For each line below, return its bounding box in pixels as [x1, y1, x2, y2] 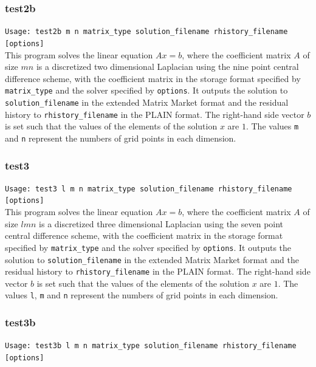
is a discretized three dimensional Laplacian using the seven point [39, 217, 284, 230]
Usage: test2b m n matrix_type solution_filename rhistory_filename [5, 27, 288, 36]
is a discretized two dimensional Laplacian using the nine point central [36, 60, 299, 73]
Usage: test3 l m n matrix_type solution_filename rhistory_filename [5, 184, 292, 193]
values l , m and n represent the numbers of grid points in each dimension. [5, 289, 278, 301]
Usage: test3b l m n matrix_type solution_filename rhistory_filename [5, 341, 297, 351]
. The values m [246, 120, 299, 132]
